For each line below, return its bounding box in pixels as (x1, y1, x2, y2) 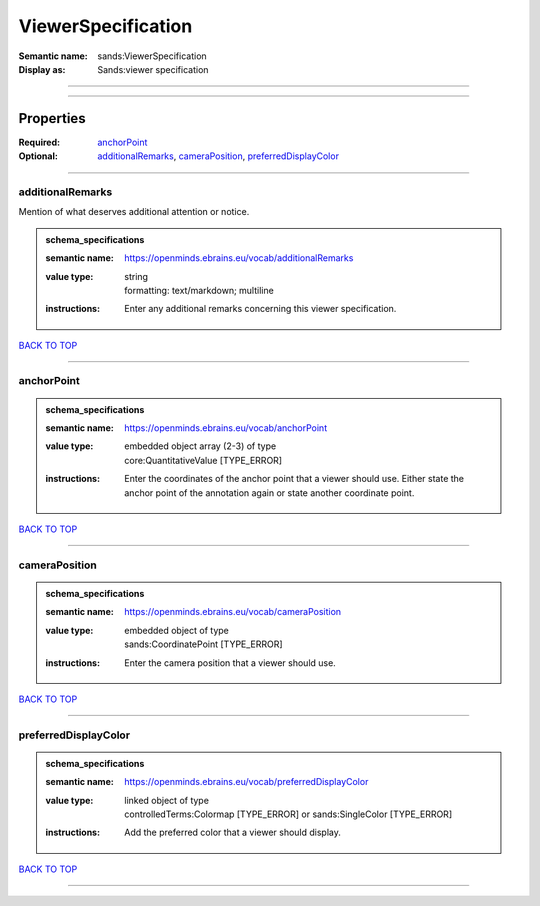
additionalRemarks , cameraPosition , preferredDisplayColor (97, 150, 340, 162)
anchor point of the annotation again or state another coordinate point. (124, 486, 415, 499)
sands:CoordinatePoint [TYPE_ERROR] (124, 638, 284, 650)
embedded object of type (124, 624, 229, 636)
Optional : (18, 150, 59, 162)
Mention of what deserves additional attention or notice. (18, 206, 250, 218)
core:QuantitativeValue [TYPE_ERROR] (124, 454, 283, 466)
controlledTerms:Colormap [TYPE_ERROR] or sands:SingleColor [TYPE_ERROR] (124, 808, 453, 820)
